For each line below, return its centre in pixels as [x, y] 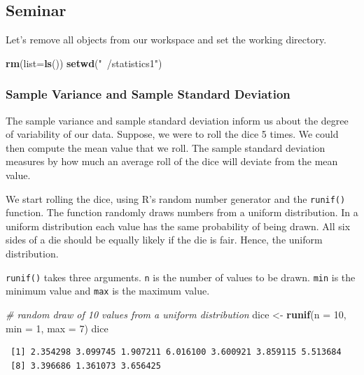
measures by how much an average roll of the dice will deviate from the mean [172, 161]
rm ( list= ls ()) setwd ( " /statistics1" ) [84, 63]
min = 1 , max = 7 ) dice [57, 328]
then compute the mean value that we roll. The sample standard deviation [166, 147]
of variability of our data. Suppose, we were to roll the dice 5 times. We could [172, 134]
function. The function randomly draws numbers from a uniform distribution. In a [182, 212]
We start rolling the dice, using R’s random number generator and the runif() [176, 198]
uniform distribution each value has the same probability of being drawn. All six [178, 226]
